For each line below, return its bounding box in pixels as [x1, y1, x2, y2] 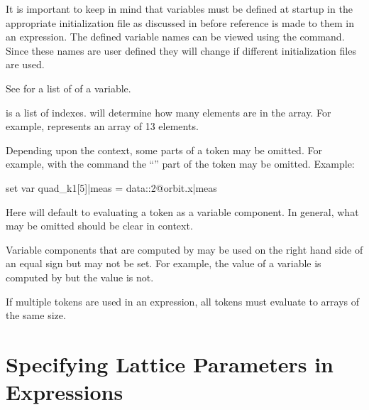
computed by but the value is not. [6, 269, 154, 284]
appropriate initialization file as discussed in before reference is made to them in [6, 15, 354, 30]
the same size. [6, 308, 66, 323]
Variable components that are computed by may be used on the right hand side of [6, 242, 363, 257]
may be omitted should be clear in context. [6, 218, 193, 233]
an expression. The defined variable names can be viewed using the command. [6, 29, 345, 44]
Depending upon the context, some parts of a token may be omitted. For [6, 142, 322, 157]
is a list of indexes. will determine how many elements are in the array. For [6, 104, 331, 119]
